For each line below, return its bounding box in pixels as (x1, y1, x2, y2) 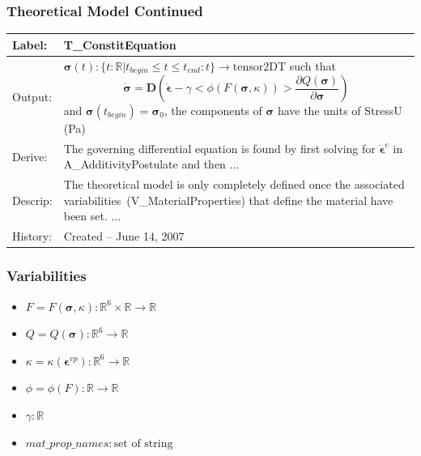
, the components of (164, 102, 262, 119)
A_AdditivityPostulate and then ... (63, 156, 240, 173)
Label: (12, 36, 48, 53)
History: (12, 228, 53, 245)
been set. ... (63, 207, 121, 224)
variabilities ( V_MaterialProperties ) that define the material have (63, 191, 393, 208)
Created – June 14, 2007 (63, 228, 185, 245)
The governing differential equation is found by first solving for (63, 139, 376, 156)
